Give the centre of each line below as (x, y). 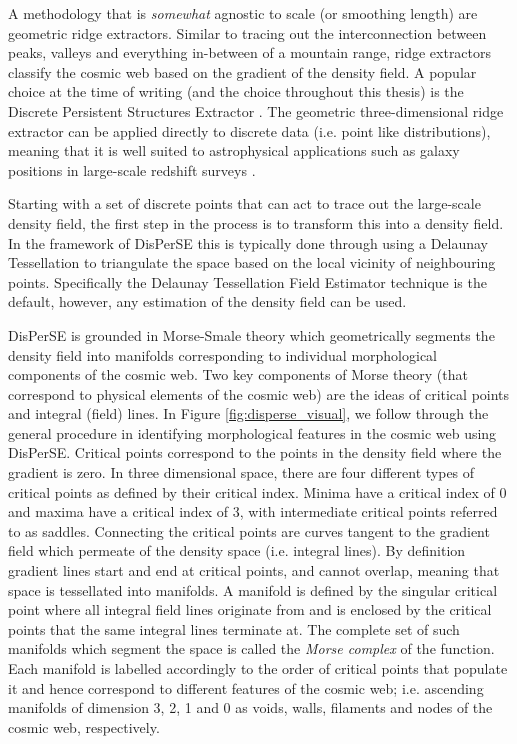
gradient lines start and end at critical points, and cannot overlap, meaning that (254, 570)
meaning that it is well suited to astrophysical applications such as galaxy (234, 150)
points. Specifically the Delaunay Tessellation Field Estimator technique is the (247, 281)
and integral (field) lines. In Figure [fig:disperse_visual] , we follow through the (248, 413)
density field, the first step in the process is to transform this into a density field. (256, 222)
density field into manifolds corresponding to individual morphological (222, 354)
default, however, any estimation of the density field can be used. (207, 301)
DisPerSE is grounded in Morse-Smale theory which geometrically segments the (251, 334)
